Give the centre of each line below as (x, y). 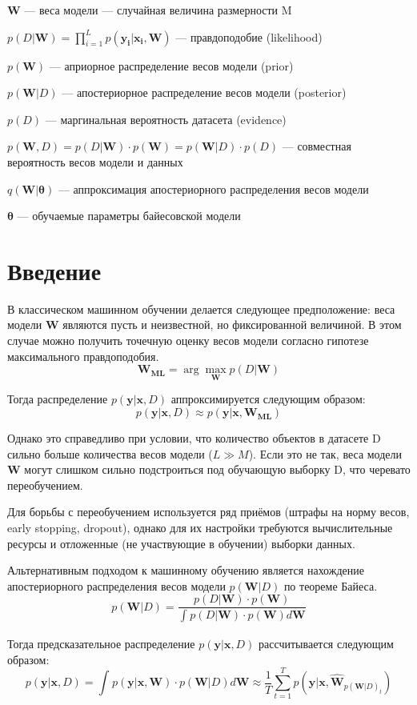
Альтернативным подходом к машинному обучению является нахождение (186, 570)
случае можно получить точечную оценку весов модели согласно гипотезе (188, 340)
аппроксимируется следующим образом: (268, 399)
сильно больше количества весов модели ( (110, 453)
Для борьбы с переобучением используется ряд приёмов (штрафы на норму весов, (208, 512)
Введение (54, 270)
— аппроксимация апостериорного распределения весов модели (213, 188)
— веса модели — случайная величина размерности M (158, 10)
